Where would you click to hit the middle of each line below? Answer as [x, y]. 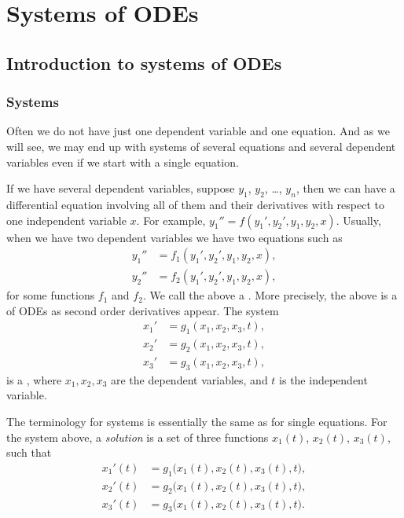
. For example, [171, 220]
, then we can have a [345, 188]
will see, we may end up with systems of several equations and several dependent [201, 146]
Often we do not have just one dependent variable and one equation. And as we [198, 131]
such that [29, 452]
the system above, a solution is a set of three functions [138, 437]
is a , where [34, 379]
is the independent [323, 379]
